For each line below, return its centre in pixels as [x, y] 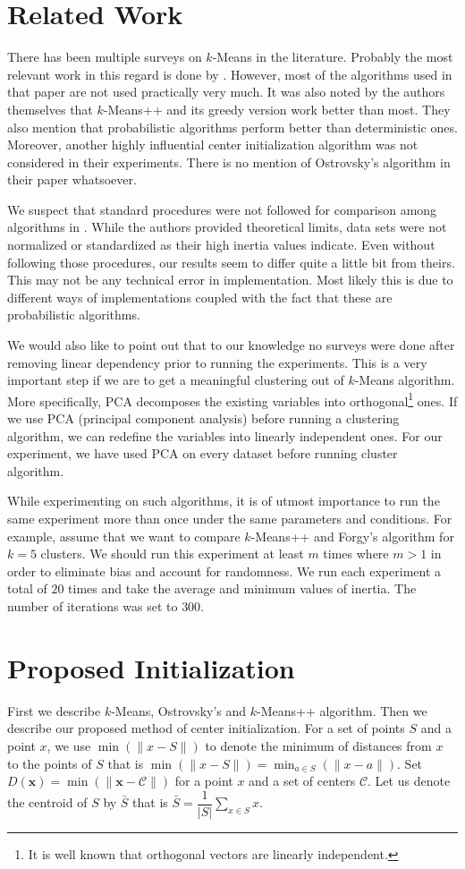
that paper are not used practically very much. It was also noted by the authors [226, 92]
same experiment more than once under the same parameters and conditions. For [230, 519]
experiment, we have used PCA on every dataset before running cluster [203, 453]
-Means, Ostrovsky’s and [179, 710]
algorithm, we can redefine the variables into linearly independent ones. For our [225, 435]
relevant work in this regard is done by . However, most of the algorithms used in [230, 74]
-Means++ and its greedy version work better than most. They [277, 109]
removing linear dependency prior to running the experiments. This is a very [217, 362]
